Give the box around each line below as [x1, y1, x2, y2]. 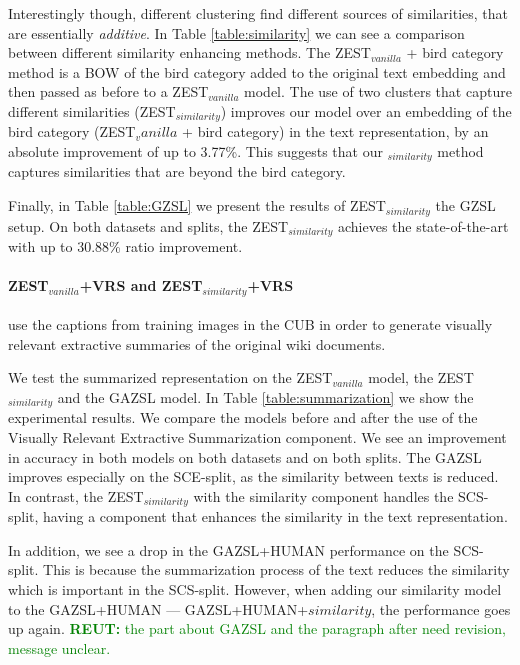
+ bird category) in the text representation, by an [182, 121, 489, 142]
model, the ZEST [368, 367, 474, 388]
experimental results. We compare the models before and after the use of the [8, 407, 478, 428]
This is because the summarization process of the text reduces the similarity [43, 559, 510, 580]
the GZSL [435, 195, 496, 216]
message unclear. [8, 637, 111, 658]
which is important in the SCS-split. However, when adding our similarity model [8, 579, 502, 600]
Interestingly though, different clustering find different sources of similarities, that [8, 3, 509, 23]
